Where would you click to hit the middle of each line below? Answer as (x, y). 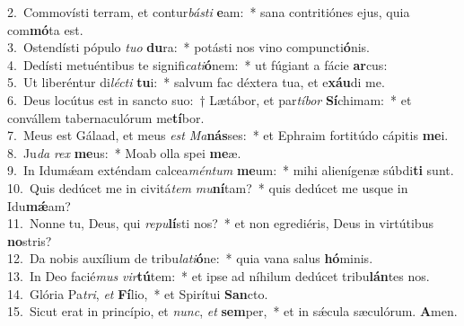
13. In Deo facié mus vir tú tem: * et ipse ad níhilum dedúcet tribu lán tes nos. (219, 275)
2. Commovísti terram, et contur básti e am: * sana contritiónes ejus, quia (209, 12)
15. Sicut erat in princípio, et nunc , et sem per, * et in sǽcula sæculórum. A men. (232, 311)
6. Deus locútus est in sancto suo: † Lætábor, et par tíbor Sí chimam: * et (210, 99)
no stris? (30, 240)
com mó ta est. (45, 29)
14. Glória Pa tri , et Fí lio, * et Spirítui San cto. (138, 293)
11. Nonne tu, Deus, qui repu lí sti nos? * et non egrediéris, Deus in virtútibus (220, 223)
